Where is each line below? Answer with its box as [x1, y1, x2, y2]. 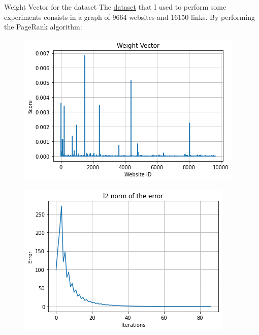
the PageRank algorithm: [4, 21, 82, 32]
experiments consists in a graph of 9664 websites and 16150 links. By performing [4, 11, 255, 22]
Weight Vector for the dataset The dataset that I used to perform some [4, 2, 226, 12]
